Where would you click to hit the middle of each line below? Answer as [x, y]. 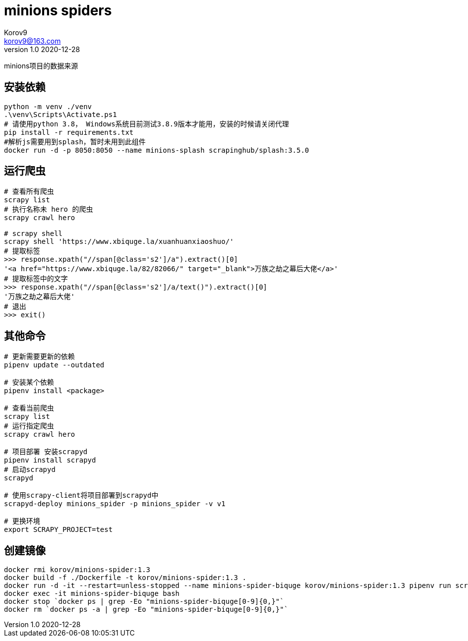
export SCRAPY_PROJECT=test [58, 530]
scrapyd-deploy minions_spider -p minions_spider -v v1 [115, 504]
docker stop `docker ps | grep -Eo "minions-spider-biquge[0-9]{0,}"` [144, 602]
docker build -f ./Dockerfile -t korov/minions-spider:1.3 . [125, 578]
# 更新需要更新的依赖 [39, 357]
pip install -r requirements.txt [69, 132]
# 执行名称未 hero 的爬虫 [49, 209]
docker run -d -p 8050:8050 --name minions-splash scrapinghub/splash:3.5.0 [157, 150]
